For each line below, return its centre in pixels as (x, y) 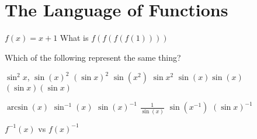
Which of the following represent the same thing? (93, 57)
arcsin (17, 108)
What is (74, 38)
